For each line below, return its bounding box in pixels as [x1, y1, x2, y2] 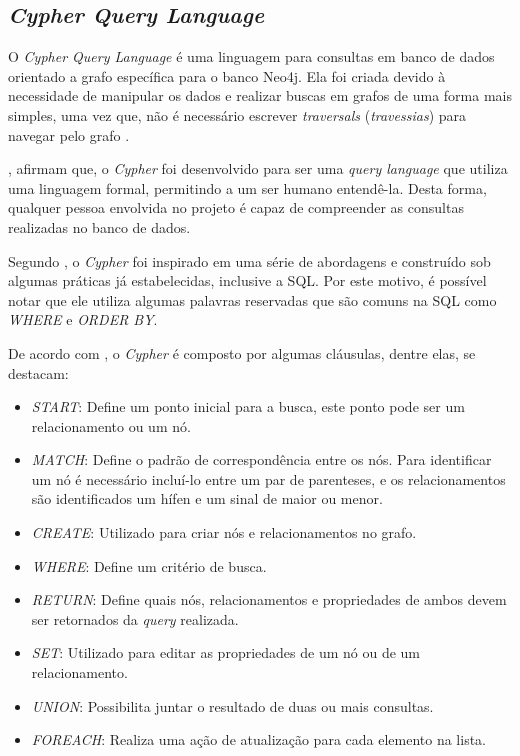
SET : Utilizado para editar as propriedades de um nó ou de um [31, 642, 421, 663]
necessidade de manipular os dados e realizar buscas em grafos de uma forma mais [8, 85, 512, 106]
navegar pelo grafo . [8, 124, 130, 145]
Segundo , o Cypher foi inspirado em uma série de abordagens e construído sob [8, 250, 491, 271]
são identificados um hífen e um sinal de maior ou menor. [31, 488, 383, 509]
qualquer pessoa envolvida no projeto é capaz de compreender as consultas [8, 197, 464, 218]
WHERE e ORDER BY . [8, 309, 158, 330]
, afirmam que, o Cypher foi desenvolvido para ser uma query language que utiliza [8, 158, 508, 179]
